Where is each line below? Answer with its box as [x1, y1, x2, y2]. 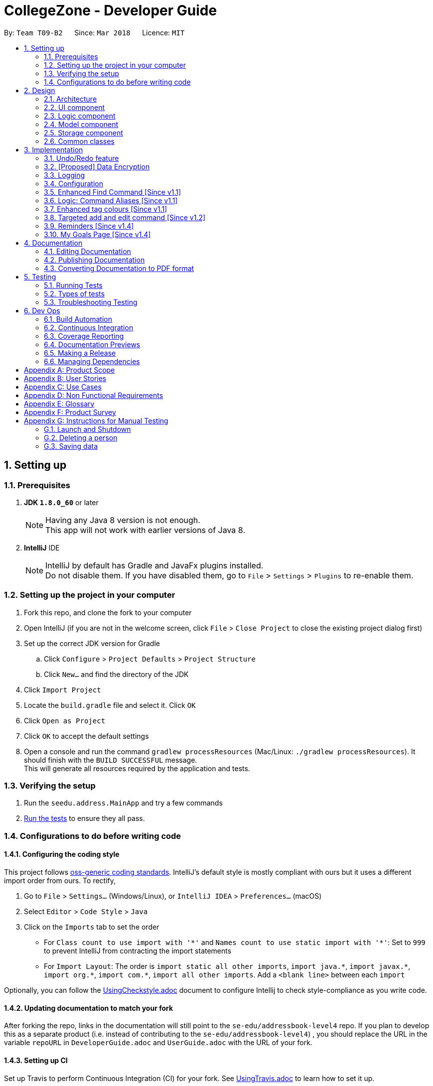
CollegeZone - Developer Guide [4, 2, 217, 19]
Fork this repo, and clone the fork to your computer [24, 608, 192, 617]
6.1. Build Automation [44, 314, 112, 323]
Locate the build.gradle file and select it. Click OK [24, 700, 196, 709]
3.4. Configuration [44, 179, 104, 188]
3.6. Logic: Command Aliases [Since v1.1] [44, 196, 178, 205]
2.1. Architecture [44, 94, 97, 103]
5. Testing [24, 272, 56, 281]
